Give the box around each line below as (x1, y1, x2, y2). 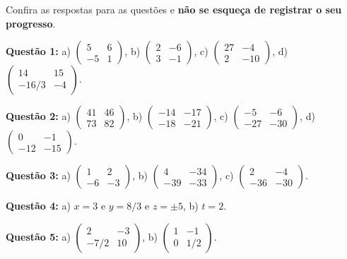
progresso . (6, 16, 56, 30)
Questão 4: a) (6, 198, 71, 213)
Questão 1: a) (6, 44, 71, 59)
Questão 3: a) (6, 168, 71, 183)
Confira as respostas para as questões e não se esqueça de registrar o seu (6, 2, 342, 16)
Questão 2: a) (6, 109, 71, 124)
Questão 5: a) (6, 229, 71, 243)
